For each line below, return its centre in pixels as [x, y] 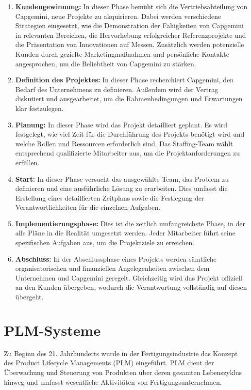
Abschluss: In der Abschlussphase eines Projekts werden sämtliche [116, 258]
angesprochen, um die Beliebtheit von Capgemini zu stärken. [106, 63]
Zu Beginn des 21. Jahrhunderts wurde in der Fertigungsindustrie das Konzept [121, 353]
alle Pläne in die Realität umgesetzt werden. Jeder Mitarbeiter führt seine [125, 233]
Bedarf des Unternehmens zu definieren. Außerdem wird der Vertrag [117, 89]
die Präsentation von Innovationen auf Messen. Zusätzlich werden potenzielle [130, 44]
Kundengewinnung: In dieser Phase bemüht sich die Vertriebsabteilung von [131, 6]
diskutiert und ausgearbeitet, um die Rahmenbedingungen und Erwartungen [129, 99]
